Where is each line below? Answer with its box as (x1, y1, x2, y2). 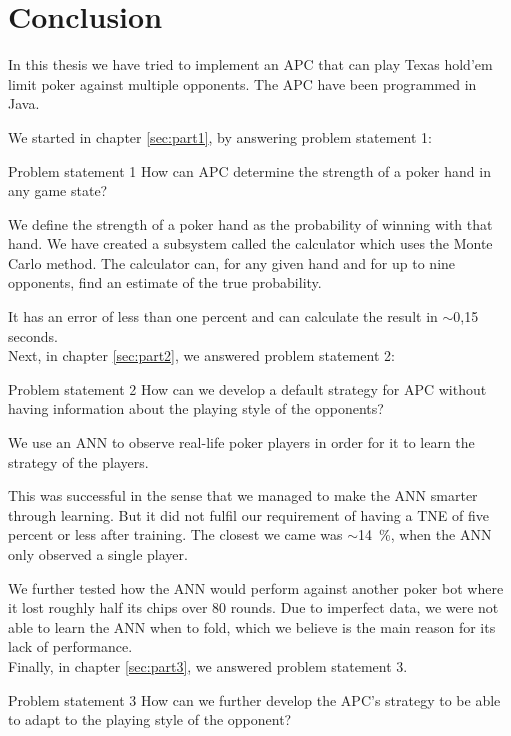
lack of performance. (8, 636, 133, 657)
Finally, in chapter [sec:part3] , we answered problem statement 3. (8, 655, 408, 676)
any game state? (8, 180, 108, 201)
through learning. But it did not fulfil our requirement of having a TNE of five (8, 504, 489, 525)
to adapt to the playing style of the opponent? (8, 709, 292, 730)
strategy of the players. (8, 451, 149, 472)
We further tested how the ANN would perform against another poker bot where (8, 577, 504, 598)
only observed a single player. (8, 544, 188, 564)
